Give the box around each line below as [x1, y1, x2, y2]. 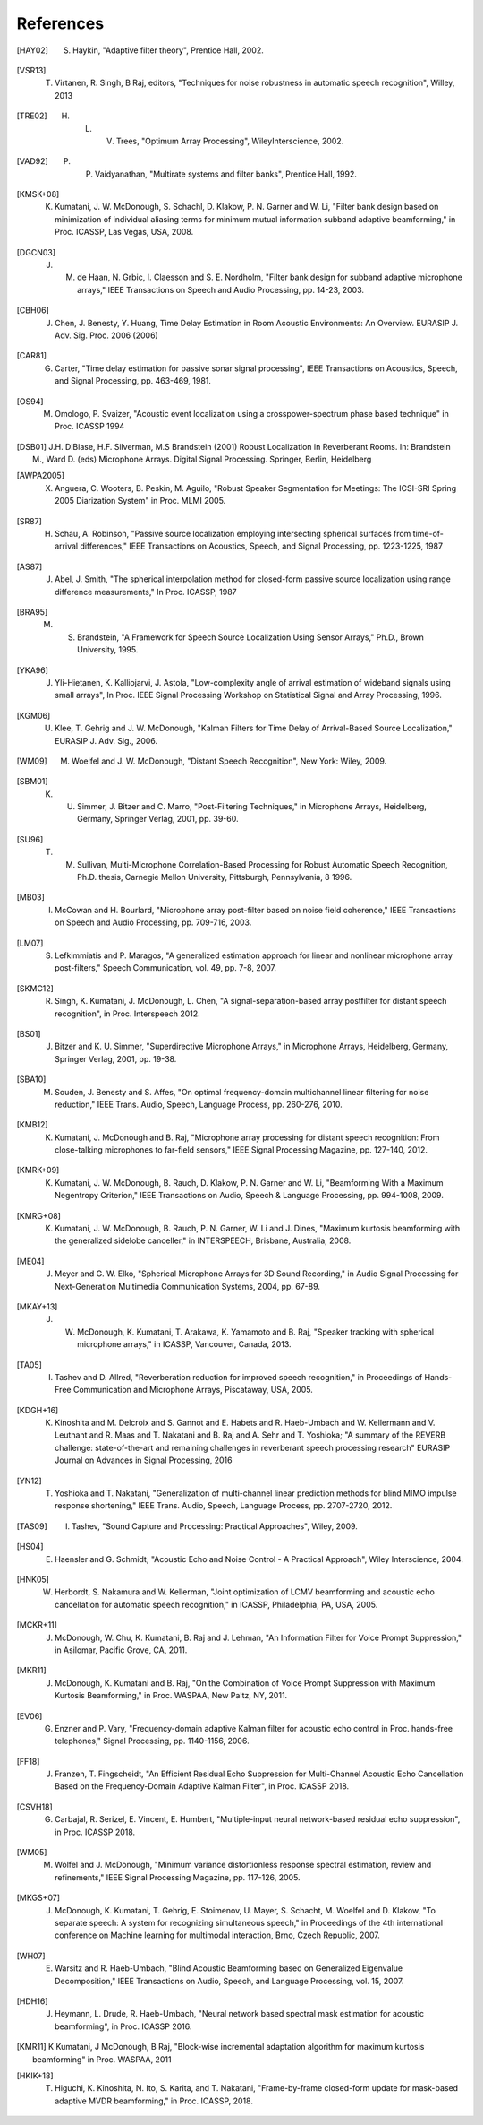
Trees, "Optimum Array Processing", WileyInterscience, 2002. [116, 135, 344, 146]
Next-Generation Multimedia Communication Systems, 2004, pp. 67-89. [55, 1281, 321, 1291]
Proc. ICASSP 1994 [55, 421, 125, 432]
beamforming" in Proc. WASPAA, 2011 [32, 2053, 172, 2065]
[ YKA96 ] [16, 664, 49, 676]
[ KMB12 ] [16, 1119, 48, 1130]
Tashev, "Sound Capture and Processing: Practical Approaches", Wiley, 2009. [72, 1520, 358, 1532]
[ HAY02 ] [16, 45, 49, 56]
